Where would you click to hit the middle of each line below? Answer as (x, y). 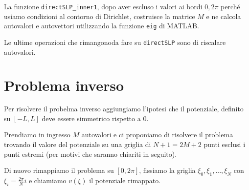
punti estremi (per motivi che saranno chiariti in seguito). (91, 154)
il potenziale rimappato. (125, 180)
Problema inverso (64, 85)
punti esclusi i (225, 144)
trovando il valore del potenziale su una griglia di (78, 144)
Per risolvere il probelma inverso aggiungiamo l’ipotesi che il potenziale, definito (124, 109)
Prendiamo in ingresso (37, 135)
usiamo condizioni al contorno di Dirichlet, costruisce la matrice (100, 16)
